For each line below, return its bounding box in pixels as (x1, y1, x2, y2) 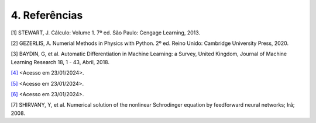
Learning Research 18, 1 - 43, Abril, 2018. (11, 58, 109, 65)
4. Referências (11, 9, 83, 22)
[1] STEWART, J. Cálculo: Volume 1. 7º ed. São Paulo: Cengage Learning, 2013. (11, 29, 201, 36)
